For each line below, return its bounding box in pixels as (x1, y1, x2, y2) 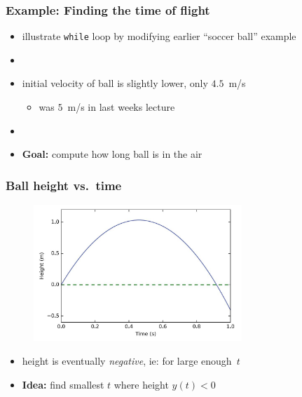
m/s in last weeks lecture (67, 100, 175, 114)
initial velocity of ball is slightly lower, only (22, 76, 208, 90)
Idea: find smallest (22, 377, 104, 391)
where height (114, 377, 169, 391)
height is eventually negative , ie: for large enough (22, 353, 232, 368)
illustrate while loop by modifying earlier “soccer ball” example (22, 29, 296, 43)
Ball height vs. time (6, 176, 122, 194)
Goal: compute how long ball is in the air (22, 147, 203, 161)
